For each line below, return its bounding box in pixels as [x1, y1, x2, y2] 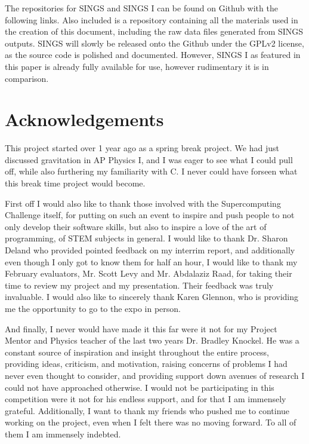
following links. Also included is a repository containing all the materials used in [5, 13, 298, 26]
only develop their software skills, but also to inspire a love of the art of [5, 220, 267, 232]
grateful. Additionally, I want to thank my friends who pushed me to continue [5, 404, 290, 417]
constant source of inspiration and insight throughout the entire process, [5, 345, 269, 358]
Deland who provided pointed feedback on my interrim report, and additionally [5, 244, 295, 256]
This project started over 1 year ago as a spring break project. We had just [5, 142, 279, 154]
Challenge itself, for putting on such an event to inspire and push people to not [5, 209, 295, 221]
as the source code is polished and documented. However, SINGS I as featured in [5, 48, 301, 61]
